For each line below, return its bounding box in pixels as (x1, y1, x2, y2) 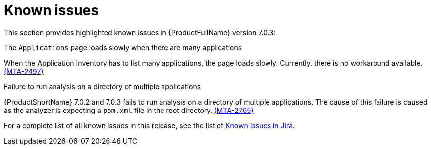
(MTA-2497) (4, 67, 44, 75)
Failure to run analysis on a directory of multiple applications (4, 82, 201, 91)
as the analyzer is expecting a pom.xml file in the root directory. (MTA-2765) (4, 106, 254, 114)
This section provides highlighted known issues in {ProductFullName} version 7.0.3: (4, 28, 276, 37)
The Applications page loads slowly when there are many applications (4, 43, 242, 52)
